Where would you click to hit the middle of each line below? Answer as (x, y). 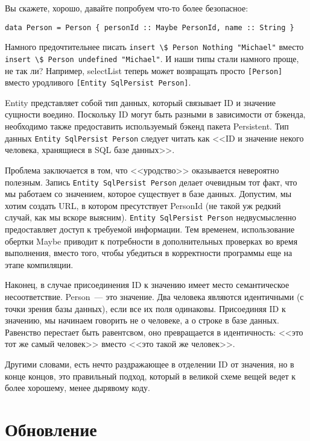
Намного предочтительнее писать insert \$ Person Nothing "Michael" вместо (154, 47)
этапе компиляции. (39, 264)
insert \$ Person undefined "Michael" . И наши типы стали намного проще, (152, 58)
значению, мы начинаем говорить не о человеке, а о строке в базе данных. (142, 320)
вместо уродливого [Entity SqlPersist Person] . (98, 82)
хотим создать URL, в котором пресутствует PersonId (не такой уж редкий (143, 205)
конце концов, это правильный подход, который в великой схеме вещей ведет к (150, 376)
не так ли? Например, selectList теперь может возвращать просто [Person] (144, 70)
